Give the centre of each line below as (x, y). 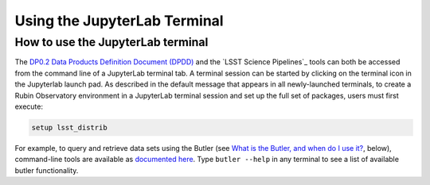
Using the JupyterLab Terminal (119, 21)
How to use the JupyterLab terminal (111, 42)
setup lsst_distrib (69, 127)
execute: (29, 106)
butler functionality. (47, 170)
